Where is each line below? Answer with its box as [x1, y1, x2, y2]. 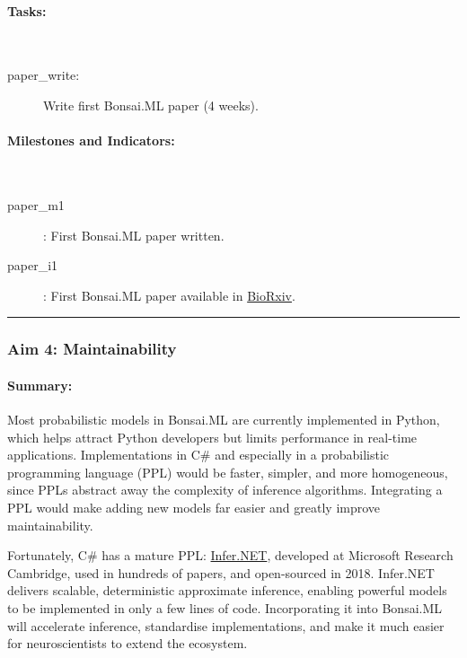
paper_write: [7, 66, 80, 84]
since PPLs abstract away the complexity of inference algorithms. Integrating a [7, 480, 443, 499]
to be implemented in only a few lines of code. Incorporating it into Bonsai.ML [7, 598, 443, 617]
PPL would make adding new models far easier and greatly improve [7, 497, 381, 516]
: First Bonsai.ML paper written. [43, 225, 225, 244]
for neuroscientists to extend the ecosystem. [7, 634, 248, 653]
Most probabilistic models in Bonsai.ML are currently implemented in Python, [7, 409, 440, 428]
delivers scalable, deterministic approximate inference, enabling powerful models [7, 581, 447, 600]
